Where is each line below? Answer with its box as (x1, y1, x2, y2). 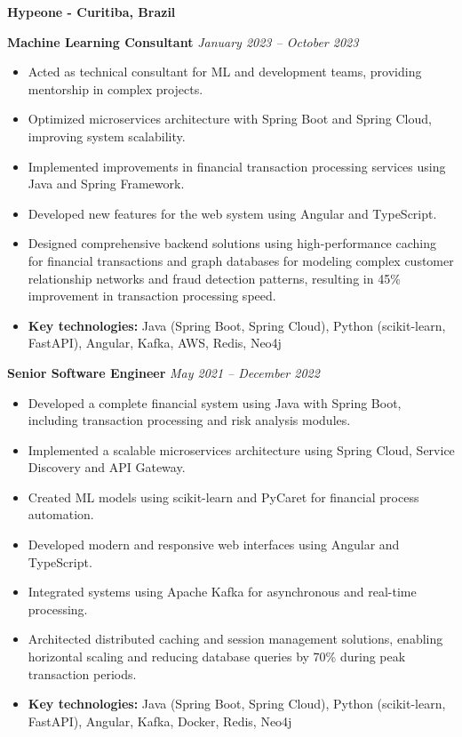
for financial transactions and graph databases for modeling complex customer (28, 251, 454, 269)
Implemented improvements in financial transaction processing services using (28, 156, 446, 175)
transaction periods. (28, 664, 137, 683)
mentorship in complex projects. (28, 79, 203, 98)
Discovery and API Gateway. (28, 458, 186, 477)
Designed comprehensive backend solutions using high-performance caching (28, 234, 436, 252)
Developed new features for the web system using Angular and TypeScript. (28, 204, 437, 222)
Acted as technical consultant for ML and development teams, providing (28, 62, 422, 81)
